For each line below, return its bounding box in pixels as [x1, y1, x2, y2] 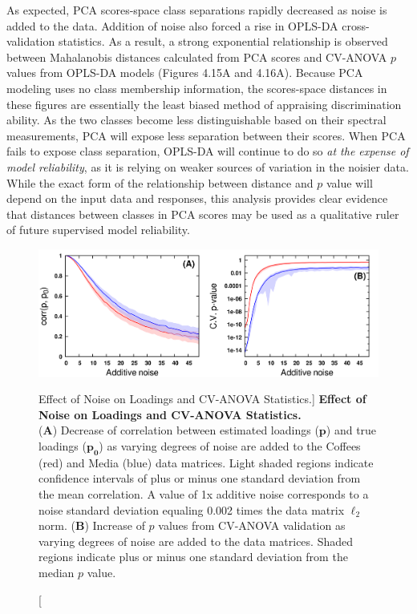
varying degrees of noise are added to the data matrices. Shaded [38, 532, 353, 549]
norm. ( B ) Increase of [38, 517, 145, 534]
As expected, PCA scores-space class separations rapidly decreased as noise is [6, 2, 387, 18]
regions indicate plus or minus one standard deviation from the [38, 548, 348, 565]
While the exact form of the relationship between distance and [6, 174, 314, 191]
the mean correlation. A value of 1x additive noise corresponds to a [38, 486, 369, 502]
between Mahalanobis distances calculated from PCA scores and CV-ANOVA [6, 48, 387, 65]
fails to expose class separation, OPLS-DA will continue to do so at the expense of [6, 143, 409, 160]
